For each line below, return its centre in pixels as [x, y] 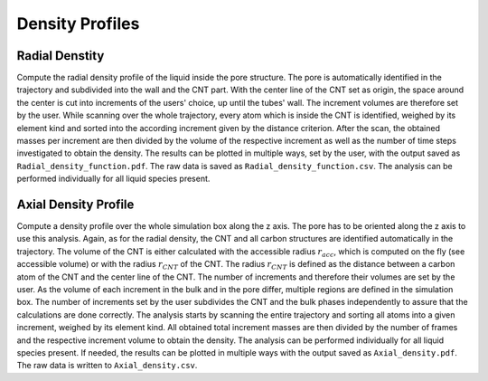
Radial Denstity [61, 56]
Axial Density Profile [75, 205]
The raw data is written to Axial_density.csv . [107, 366]
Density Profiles [78, 24]
